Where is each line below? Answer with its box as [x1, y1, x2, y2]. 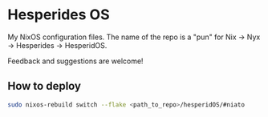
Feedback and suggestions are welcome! [7, 56, 144, 66]
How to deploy [7, 79, 82, 93]
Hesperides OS [7, 6, 110, 24]
